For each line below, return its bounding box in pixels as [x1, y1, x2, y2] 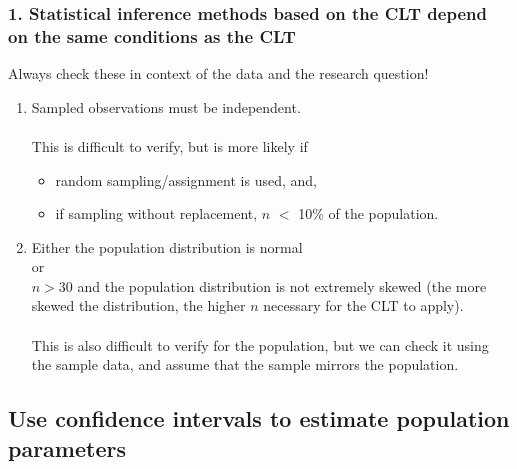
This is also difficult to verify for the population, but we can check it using [31, 334, 489, 355]
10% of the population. [298, 203, 439, 224]
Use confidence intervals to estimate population [8, 403, 510, 434]
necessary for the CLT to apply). [263, 295, 464, 316]
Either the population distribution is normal [31, 236, 303, 257]
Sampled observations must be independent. [31, 96, 301, 117]
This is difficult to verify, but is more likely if [31, 135, 308, 156]
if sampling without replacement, [55, 203, 258, 224]
